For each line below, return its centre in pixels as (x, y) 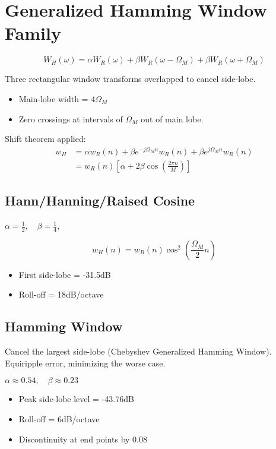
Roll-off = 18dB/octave (61, 294)
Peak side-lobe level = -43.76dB (76, 399)
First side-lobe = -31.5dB (65, 274)
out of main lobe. (172, 118)
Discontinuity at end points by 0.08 (83, 439)
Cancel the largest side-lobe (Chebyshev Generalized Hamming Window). (138, 351)
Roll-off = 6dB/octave (59, 419)
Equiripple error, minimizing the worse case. (85, 363)
